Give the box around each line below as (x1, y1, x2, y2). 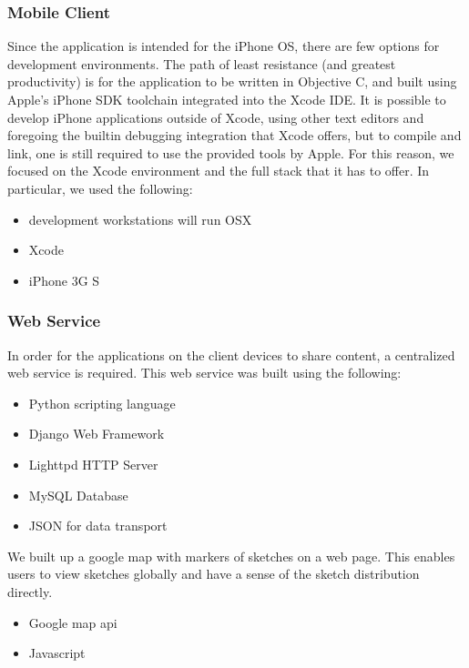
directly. (7, 582, 53, 601)
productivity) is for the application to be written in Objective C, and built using (7, 72, 457, 91)
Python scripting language (28, 393, 176, 412)
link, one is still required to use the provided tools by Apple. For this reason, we (7, 143, 454, 162)
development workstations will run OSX (28, 209, 252, 228)
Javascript (28, 643, 86, 663)
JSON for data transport (28, 516, 168, 535)
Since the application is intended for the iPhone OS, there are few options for (7, 36, 440, 56)
